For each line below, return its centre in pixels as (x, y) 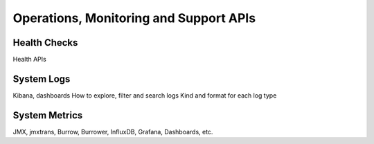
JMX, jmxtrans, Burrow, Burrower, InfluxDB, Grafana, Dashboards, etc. (113, 132)
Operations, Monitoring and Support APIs (134, 18)
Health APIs (29, 60)
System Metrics (48, 115)
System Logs (42, 79)
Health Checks (45, 43)
